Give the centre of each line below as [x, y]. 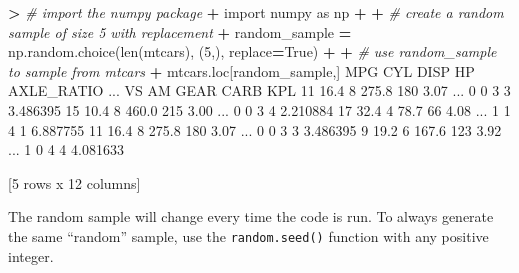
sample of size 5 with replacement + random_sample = [180, 31]
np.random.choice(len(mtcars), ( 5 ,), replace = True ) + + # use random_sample [252, 51]
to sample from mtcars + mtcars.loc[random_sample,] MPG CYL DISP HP [241, 70]
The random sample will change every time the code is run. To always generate [251, 216]
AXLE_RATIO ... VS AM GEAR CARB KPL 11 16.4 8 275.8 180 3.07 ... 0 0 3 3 [259, 90]
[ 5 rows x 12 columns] [74, 182]
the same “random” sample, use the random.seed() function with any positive [248, 235]
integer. [31, 255]
